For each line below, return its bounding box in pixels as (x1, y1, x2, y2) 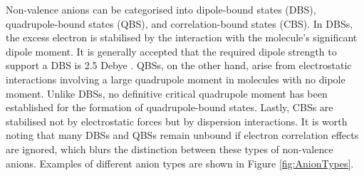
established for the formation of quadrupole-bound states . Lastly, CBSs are (6, 100, 333, 115)
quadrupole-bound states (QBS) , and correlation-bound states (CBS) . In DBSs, (6, 16, 353, 31)
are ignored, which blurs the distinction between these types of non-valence (6, 141, 333, 156)
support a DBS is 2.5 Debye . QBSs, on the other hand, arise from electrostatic (6, 58, 352, 73)
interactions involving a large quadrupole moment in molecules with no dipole (6, 71, 345, 86)
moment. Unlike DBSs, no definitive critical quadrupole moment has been (6, 86, 328, 100)
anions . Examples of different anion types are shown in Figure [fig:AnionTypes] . (6, 155, 354, 170)
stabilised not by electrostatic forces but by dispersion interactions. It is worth (6, 113, 348, 128)
